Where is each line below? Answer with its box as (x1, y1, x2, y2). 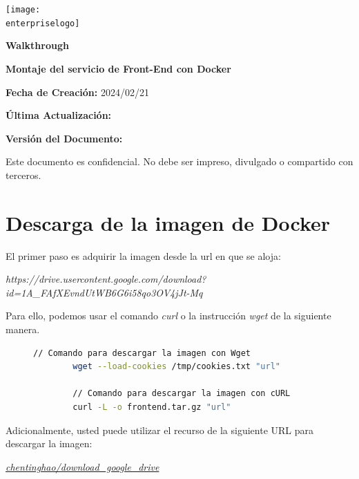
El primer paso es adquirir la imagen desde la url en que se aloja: (6, 248, 281, 263)
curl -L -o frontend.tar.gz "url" (72, 402, 231, 412)
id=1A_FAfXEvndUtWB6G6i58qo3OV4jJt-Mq (6, 285, 203, 299)
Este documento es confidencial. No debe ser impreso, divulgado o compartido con (6, 154, 353, 169)
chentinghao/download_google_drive (6, 459, 159, 473)
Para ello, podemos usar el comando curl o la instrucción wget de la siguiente (6, 308, 331, 323)
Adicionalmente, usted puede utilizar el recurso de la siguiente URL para (6, 422, 314, 437)
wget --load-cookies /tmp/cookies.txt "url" (72, 361, 280, 372)
